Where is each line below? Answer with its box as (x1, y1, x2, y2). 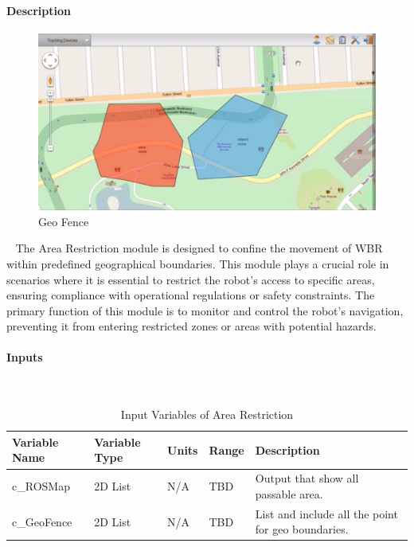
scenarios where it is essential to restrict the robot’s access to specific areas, (6, 271, 375, 287)
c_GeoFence (12, 513, 72, 529)
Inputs (6, 349, 43, 365)
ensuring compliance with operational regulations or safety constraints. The (6, 287, 375, 303)
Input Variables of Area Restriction (120, 406, 294, 423)
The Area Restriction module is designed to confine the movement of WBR (15, 240, 383, 256)
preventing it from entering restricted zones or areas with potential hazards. (6, 318, 377, 334)
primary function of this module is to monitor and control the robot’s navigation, (6, 302, 404, 318)
